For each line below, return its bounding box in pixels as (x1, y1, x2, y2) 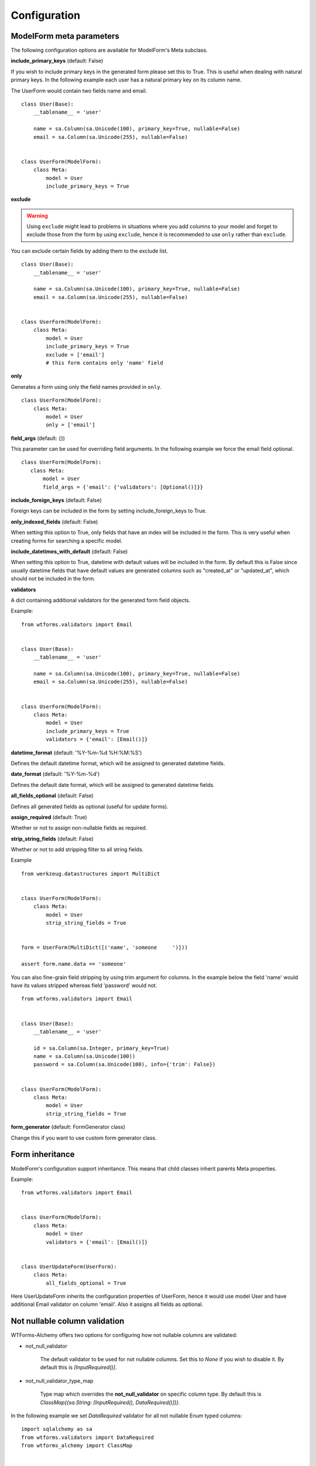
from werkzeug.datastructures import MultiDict (21, 870, 160, 877)
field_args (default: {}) (11, 435, 66, 442)
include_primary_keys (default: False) (11, 57, 104, 65)
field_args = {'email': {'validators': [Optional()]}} (43, 484, 204, 490)
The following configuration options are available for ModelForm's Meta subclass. (11, 47, 208, 54)
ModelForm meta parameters (11, 31, 120, 41)
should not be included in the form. (11, 575, 96, 582)
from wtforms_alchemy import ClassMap (21, 1443, 133, 1449)
